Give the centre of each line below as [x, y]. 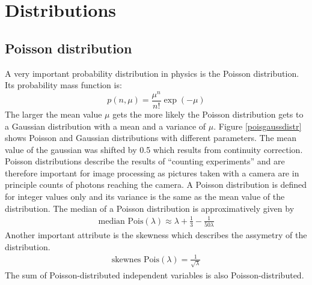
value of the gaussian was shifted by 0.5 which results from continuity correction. [154, 149]
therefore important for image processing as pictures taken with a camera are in [152, 172]
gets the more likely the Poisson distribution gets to [208, 114]
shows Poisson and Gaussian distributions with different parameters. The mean [151, 138]
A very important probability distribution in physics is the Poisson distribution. [152, 73]
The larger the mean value [54, 114]
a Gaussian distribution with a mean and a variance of [106, 126]
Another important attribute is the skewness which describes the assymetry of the [156, 235]
